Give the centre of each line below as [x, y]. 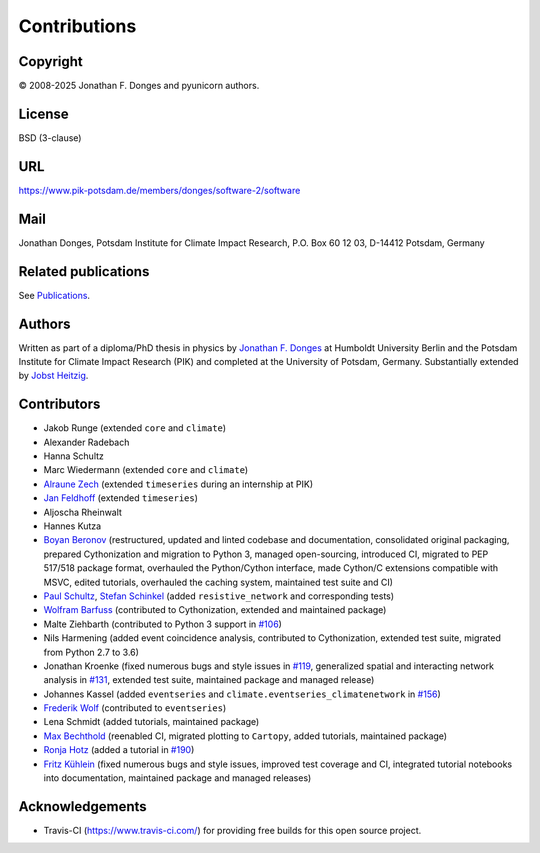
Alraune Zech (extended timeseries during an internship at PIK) [178, 484]
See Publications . [54, 295]
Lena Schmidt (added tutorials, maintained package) [151, 722]
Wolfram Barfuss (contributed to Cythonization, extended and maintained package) [215, 610]
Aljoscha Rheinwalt [82, 512]
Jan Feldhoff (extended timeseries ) [121, 498]
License [43, 113]
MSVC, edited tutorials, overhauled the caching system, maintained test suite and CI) [218, 582]
